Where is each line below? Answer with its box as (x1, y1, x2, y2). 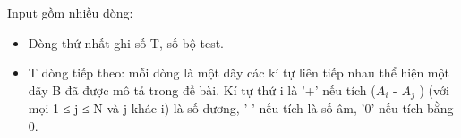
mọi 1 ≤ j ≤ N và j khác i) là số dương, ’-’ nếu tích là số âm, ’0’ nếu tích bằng (28, 99, 454, 118)
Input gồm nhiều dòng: (7, 4, 133, 21)
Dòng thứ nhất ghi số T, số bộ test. (28, 33, 225, 52)
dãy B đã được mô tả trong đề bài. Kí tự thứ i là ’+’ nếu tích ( (28, 80, 376, 99)
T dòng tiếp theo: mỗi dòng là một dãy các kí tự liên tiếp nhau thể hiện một (28, 63, 449, 82)
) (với (419, 80, 449, 99)
